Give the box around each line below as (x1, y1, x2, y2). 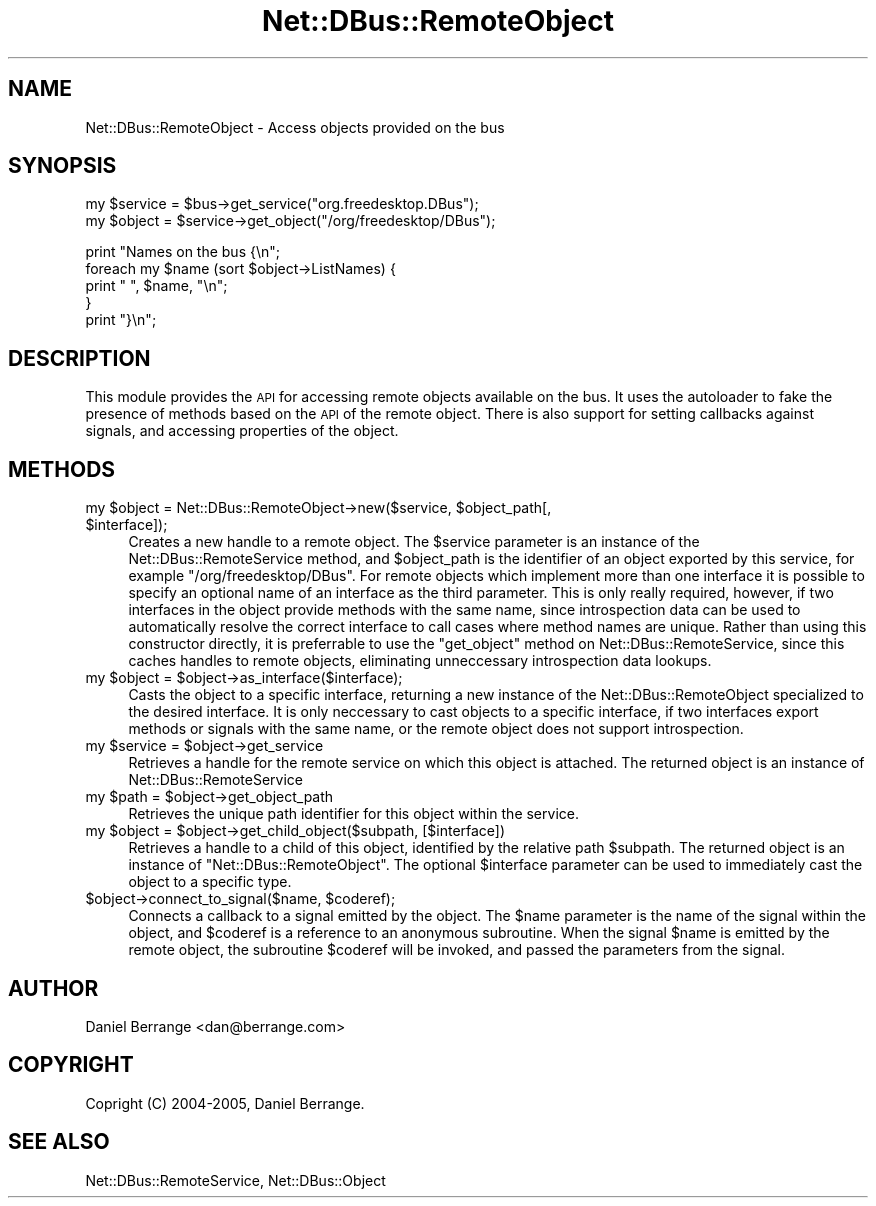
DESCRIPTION (8, 345, 151, 371)
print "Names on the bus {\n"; (85, 243, 281, 261)
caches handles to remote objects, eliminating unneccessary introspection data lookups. (128, 652, 712, 670)
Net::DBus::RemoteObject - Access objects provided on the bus (85, 118, 505, 136)
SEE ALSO (8, 1129, 110, 1155)
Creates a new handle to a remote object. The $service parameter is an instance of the (128, 533, 700, 551)
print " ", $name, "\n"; (85, 277, 228, 295)
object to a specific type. (128, 873, 292, 891)
